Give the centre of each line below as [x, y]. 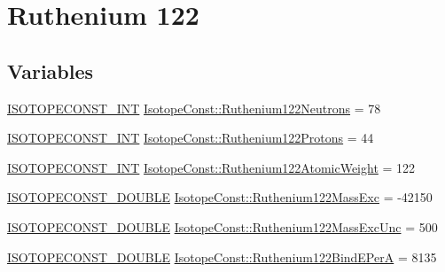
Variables [51, 70]
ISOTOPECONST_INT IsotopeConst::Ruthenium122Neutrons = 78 [194, 108]
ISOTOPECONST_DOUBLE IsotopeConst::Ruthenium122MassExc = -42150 [220, 197]
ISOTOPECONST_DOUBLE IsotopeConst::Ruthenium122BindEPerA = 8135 [222, 256]
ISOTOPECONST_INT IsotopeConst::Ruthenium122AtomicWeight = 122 [211, 167]
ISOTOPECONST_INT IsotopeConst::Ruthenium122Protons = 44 [191, 138]
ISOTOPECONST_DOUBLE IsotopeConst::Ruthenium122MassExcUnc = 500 [222, 226]
